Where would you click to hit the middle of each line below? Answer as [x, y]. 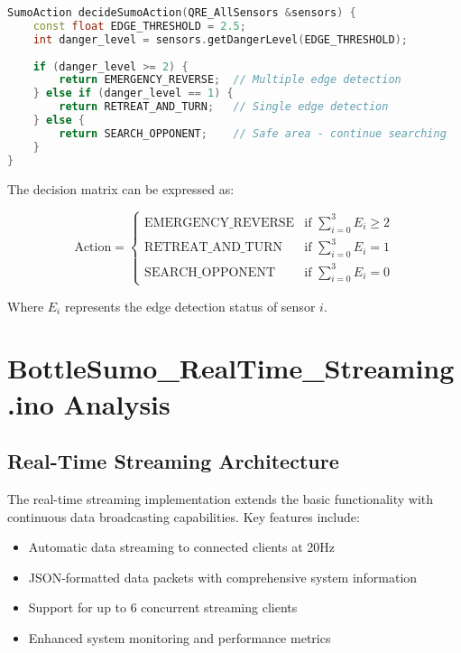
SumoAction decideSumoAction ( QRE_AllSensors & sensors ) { [182, 13]
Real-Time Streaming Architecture [173, 461]
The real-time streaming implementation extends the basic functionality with [221, 498]
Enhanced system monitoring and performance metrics [180, 637]
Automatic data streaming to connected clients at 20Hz [182, 547]
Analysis [117, 403]
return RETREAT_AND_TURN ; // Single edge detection [224, 107]
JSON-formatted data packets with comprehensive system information [223, 577]
